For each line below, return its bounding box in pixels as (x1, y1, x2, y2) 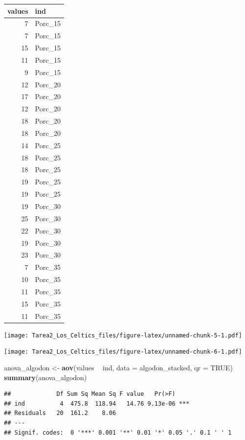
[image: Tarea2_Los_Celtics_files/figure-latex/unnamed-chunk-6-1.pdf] (4, 348, 242, 356)
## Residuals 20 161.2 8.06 (4, 410, 116, 417)
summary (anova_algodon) (4, 372, 87, 382)
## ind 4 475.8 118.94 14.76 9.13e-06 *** (4, 400, 190, 407)
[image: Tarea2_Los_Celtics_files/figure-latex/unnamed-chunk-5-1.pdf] (4, 332, 242, 339)
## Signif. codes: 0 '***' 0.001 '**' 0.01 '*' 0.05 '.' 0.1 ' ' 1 (4, 429, 232, 436)
